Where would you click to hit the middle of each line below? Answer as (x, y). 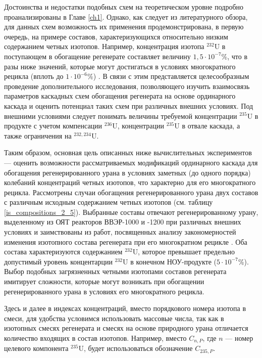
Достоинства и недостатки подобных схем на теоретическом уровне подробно (124, 7)
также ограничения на (38, 135)
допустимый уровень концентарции (58, 261)
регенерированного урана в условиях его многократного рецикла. (104, 291)
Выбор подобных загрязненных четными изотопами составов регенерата (115, 271)
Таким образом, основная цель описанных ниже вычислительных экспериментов (128, 152)
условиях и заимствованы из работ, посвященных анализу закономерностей (120, 232)
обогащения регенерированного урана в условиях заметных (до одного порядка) (127, 172)
